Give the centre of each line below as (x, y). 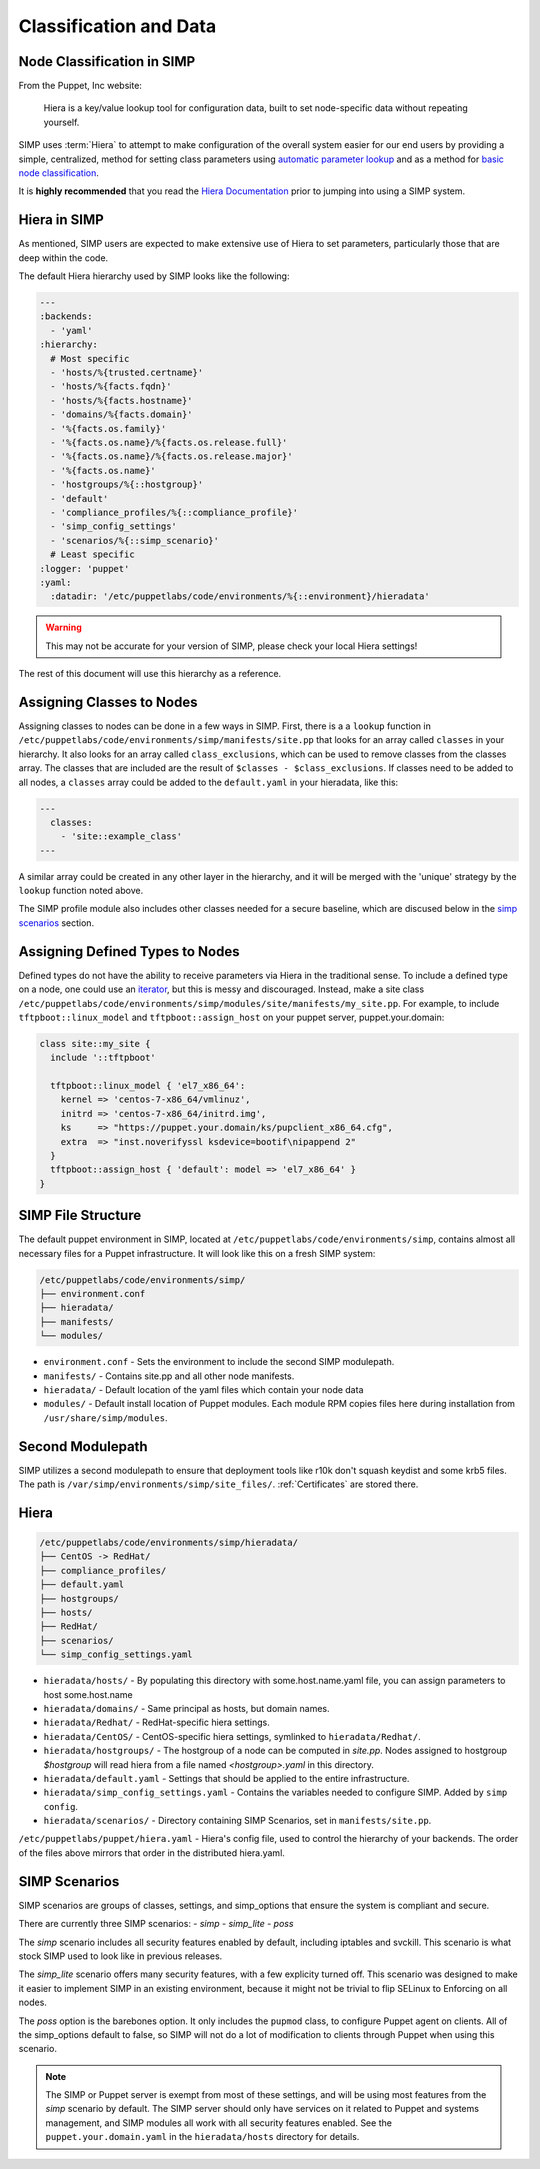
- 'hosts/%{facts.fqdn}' (111, 386)
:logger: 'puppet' (84, 568)
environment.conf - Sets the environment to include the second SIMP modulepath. (219, 1362)
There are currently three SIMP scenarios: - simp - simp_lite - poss (156, 1924)
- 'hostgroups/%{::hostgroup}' (127, 484)
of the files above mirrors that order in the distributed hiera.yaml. (151, 1852)
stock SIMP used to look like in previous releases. (120, 1956)
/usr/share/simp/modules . (105, 1417)
